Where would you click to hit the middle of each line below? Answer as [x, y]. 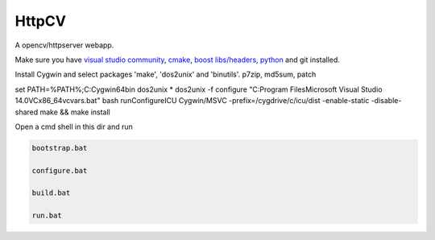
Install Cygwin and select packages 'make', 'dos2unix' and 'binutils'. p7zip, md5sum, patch [166, 74]
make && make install [75, 112]
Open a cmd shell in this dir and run [74, 126]
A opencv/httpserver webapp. [64, 45]
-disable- [386, 101]
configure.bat [60, 170]
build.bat [51, 193]
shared [27, 112]
